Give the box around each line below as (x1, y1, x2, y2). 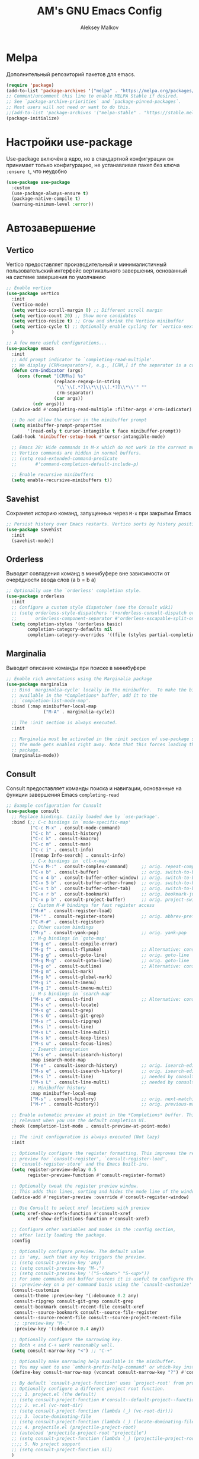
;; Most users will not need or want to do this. (6, 104, 131, 111)
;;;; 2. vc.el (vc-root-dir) (11, 1402, 84, 1408)
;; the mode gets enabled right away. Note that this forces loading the (11, 741, 197, 747)
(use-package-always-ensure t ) (11, 190, 89, 196)
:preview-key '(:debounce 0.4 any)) (14, 1326, 105, 1332)
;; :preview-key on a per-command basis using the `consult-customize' (11, 1282, 192, 1288)
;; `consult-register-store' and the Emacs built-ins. (11, 1161, 150, 1167)
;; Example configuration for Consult (6, 803, 102, 809)
